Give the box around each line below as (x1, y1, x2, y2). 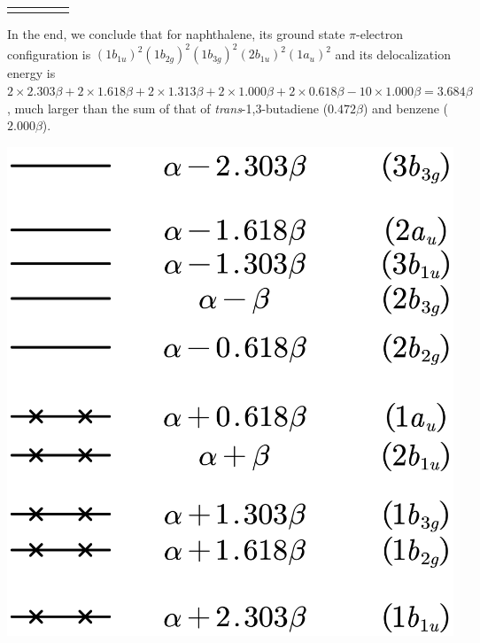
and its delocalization (335, 44, 451, 63)
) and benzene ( (362, 98, 448, 117)
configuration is (7, 44, 91, 63)
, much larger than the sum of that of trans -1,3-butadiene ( (7, 98, 329, 117)
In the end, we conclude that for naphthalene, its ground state (7, 25, 345, 43)
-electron (356, 25, 403, 43)
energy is (7, 64, 56, 82)
